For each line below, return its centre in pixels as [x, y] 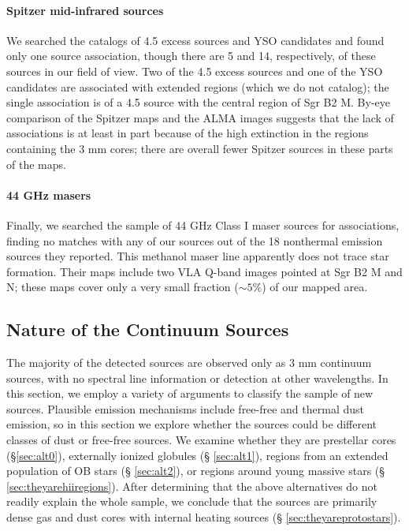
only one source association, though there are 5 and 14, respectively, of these [191, 56]
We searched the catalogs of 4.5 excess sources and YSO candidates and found [195, 40]
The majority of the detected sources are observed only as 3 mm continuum [189, 363]
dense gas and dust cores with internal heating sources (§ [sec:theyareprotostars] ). [204, 517]
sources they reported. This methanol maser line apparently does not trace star [198, 256]
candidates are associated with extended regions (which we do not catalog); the [198, 86]
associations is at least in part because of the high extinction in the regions [188, 133]
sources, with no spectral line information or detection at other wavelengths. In [197, 378]
